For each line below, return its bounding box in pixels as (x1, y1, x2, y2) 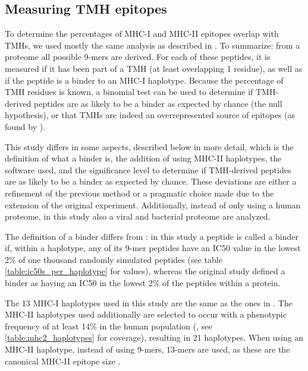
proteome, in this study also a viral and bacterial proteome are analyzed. (5, 210, 271, 223)
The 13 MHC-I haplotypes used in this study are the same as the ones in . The (5, 296, 293, 309)
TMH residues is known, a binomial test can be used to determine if (5, 85, 253, 98)
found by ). (5, 120, 46, 132)
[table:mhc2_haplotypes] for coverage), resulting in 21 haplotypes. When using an (5, 331, 304, 344)
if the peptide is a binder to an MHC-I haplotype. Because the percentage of (5, 74, 284, 86)
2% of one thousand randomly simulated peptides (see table (5, 253, 222, 265)
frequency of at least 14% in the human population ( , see (5, 319, 212, 332)
